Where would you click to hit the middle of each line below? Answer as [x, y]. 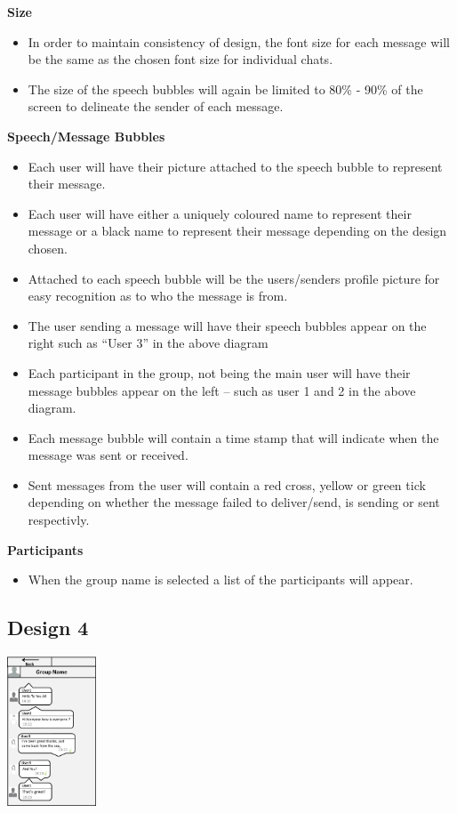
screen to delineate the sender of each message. [156, 106]
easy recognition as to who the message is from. [158, 296]
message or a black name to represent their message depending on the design [237, 231]
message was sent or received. [108, 455]
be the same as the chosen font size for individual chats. [180, 59]
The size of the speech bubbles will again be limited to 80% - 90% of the [225, 89]
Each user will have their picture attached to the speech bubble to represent [235, 166]
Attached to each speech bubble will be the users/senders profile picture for [234, 278]
